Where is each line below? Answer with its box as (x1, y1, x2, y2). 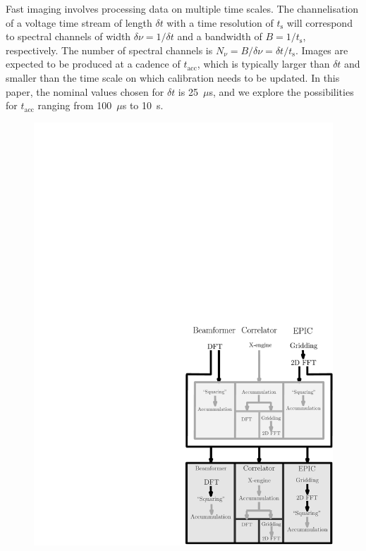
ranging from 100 (37, 98, 112, 113)
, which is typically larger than (197, 56, 330, 71)
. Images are (295, 42, 348, 57)
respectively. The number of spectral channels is (6, 42, 213, 57)
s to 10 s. (122, 98, 164, 113)
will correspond (286, 15, 353, 30)
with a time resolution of (166, 15, 274, 30)
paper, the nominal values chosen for (6, 84, 164, 99)
